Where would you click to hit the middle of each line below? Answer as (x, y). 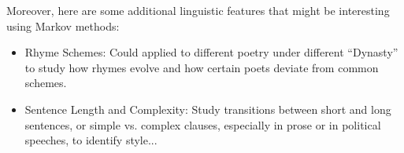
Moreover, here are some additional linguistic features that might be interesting (198, 10)
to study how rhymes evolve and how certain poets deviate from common (202, 67)
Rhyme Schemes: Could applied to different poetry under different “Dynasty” (211, 52)
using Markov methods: (63, 25)
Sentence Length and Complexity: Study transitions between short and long (208, 109)
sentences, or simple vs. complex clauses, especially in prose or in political (203, 124)
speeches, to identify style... (91, 140)
